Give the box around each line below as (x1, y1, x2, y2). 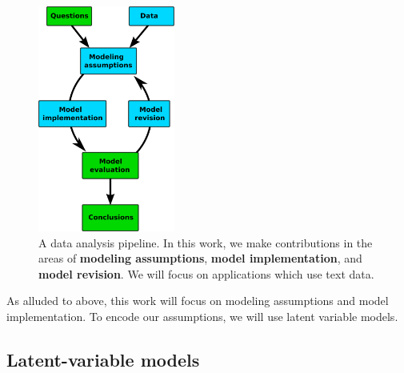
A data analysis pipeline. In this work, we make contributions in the (38, 234, 373, 251)
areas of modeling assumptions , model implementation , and (38, 250, 362, 267)
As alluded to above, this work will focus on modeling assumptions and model (6, 292, 389, 309)
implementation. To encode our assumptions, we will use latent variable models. (6, 307, 398, 324)
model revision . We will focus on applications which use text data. (38, 265, 374, 282)
